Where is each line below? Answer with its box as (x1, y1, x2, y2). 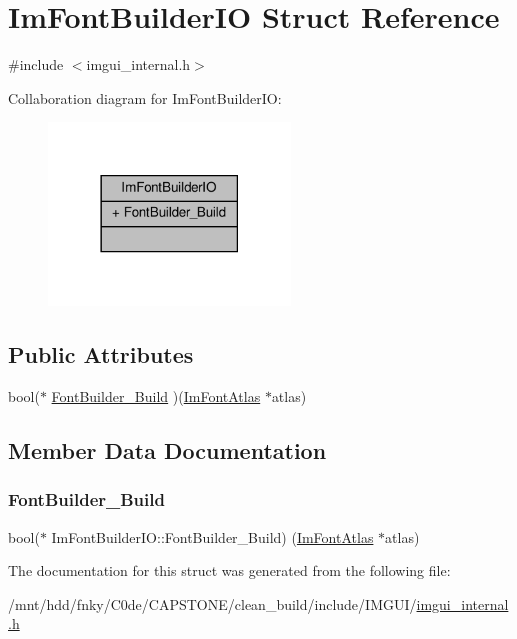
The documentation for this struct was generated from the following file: (8, 560, 451, 581)
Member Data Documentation (8, 435, 327, 465)
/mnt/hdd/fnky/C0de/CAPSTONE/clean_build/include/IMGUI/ (8, 593, 417, 614)
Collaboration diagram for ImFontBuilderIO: (8, 87, 282, 108)
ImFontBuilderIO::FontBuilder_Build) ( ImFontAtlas (51, 526, 374, 547)
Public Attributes (8, 339, 194, 370)
